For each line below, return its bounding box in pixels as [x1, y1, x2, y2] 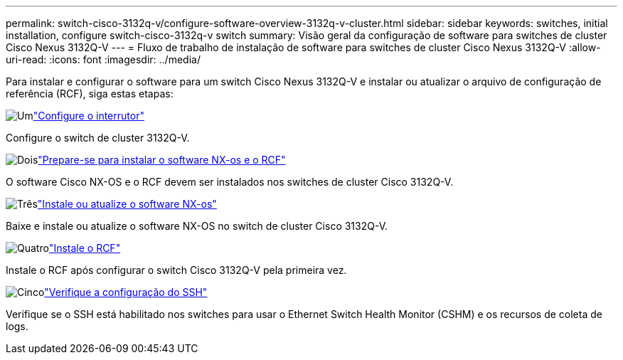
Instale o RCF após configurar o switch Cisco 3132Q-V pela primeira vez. [6, 264, 347, 276]
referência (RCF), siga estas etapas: [6, 88, 174, 100]
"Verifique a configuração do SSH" [44, 286, 208, 298]
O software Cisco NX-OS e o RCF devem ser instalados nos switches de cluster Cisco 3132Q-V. [6, 176, 454, 188]
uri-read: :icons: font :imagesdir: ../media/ [6, 53, 201, 65]
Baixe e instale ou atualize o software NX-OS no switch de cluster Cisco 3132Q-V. [6, 220, 388, 232]
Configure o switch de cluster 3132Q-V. [6, 132, 190, 144]
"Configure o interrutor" [33, 110, 144, 122]
